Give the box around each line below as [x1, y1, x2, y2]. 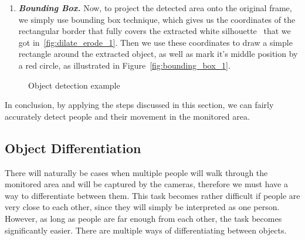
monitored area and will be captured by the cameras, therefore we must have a [5, 178, 288, 190]
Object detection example [28, 79, 120, 91]
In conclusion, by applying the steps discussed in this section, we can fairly [5, 99, 274, 111]
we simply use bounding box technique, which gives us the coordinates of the [18, 13, 296, 25]
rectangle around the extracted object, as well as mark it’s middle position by [18, 48, 298, 60]
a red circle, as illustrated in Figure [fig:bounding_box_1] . [18, 59, 231, 71]
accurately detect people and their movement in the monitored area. [5, 110, 250, 122]
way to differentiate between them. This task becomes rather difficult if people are [5, 189, 300, 201]
